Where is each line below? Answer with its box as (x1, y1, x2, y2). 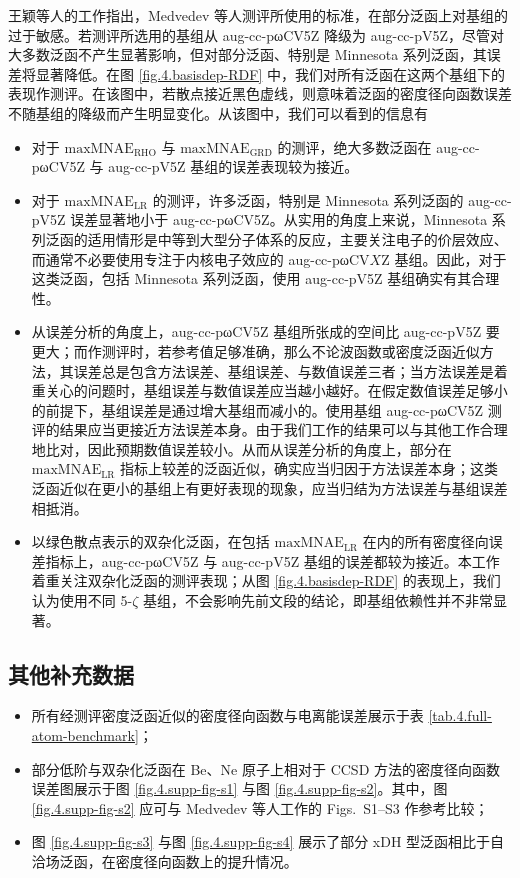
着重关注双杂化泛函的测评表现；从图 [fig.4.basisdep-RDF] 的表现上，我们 (31, 570, 501, 591)
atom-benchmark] (31, 725, 139, 746)
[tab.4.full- (428, 705, 492, 726)
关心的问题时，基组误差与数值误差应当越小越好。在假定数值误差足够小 (45, 380, 508, 401)
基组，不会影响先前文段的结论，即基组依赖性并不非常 (142, 590, 493, 611)
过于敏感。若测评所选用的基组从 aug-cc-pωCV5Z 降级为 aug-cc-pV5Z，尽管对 (8, 24, 505, 45)
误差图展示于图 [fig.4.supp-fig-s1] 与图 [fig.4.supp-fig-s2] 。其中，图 (31, 778, 448, 799)
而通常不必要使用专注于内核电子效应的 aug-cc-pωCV (31, 248, 370, 269)
